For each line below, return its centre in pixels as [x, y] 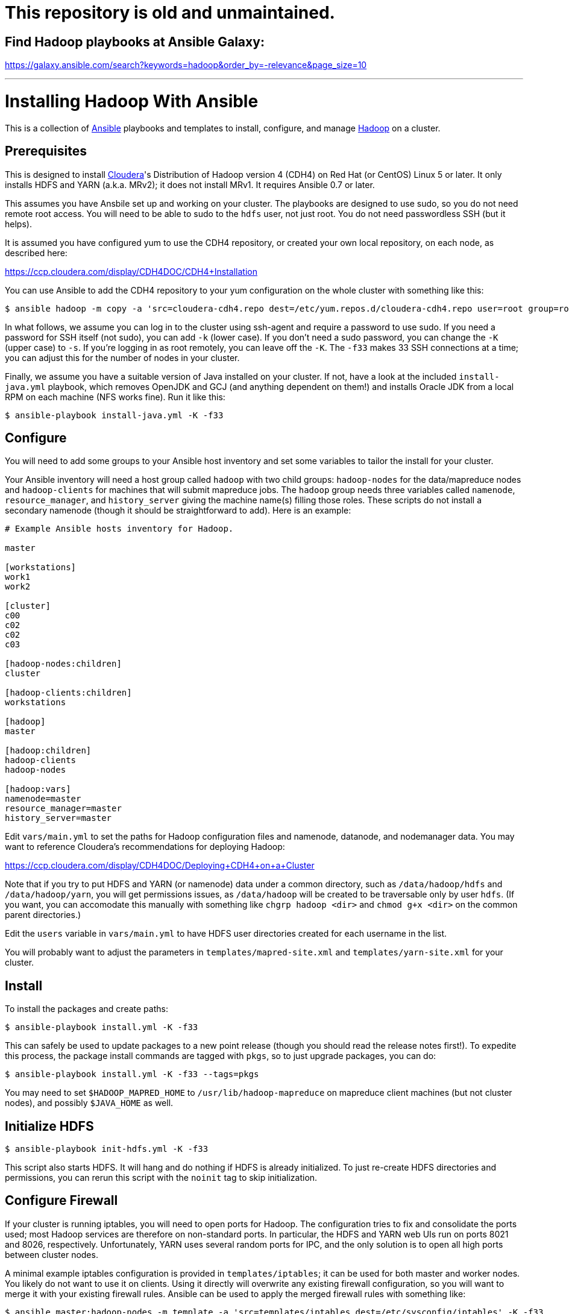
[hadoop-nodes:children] [63, 664]
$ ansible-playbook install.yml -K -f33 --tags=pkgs [132, 1074]
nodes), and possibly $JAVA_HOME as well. [89, 1103]
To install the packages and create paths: [86, 1009]
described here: [36, 253]
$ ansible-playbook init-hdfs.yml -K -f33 [107, 1149]
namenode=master [43, 799]
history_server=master [58, 818]
